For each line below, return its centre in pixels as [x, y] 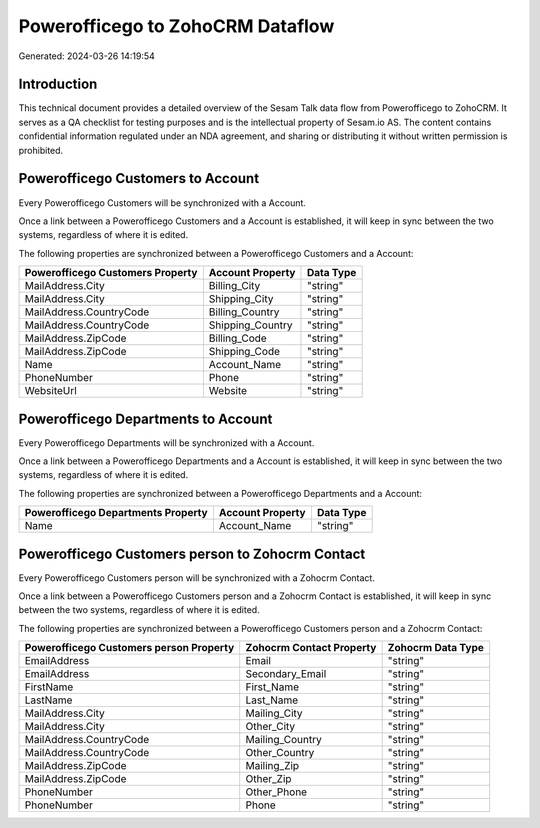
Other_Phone [276, 792]
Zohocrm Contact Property [311, 648]
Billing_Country [244, 312]
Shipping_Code [244, 352]
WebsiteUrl [50, 391]
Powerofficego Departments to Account [145, 418]
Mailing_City [274, 713]
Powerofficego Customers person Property [129, 648]
